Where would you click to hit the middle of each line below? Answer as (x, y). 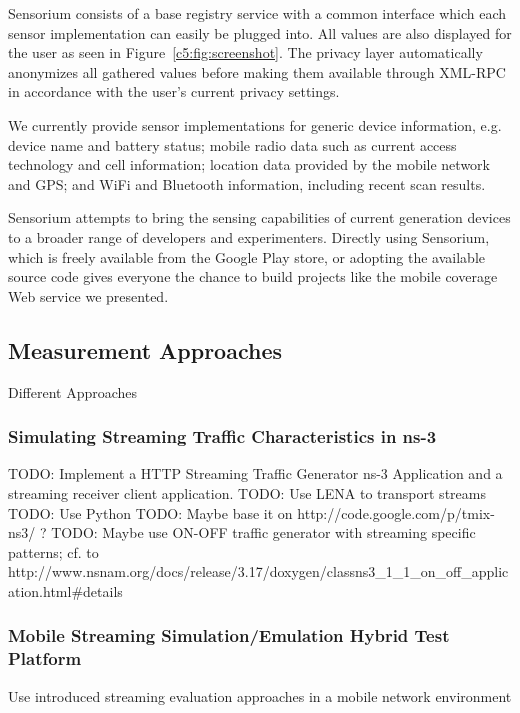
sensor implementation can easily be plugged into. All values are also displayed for (260, 32)
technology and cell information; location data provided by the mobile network (249, 164)
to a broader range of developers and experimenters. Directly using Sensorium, (249, 236)
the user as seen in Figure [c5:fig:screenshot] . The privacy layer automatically (245, 52)
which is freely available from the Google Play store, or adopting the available (246, 256)
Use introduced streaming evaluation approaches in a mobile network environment (260, 695)
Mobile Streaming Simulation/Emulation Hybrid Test (229, 635)
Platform (45, 658)
